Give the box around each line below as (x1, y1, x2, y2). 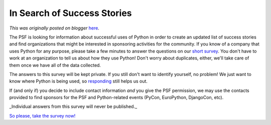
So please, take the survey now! (9, 112, 76, 118)
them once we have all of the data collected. (9, 62, 101, 68)
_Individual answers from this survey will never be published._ (9, 103, 138, 109)
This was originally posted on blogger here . (9, 25, 100, 31)
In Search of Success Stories (9, 7, 132, 18)
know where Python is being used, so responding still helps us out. (9, 78, 148, 84)
